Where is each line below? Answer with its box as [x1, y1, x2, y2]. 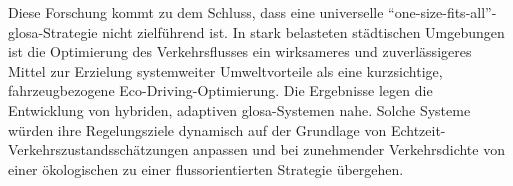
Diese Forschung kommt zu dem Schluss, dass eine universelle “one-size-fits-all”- [8, 2, 497, 22]
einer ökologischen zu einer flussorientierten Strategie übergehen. [8, 158, 404, 179]
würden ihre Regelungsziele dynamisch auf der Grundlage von [8, 119, 387, 140]
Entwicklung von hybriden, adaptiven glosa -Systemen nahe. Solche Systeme [8, 99, 471, 120]
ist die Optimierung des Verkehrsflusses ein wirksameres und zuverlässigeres [8, 41, 472, 62]
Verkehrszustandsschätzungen [8, 139, 189, 160]
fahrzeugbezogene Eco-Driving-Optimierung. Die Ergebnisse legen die [8, 80, 433, 101]
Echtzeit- [390, 119, 446, 140]
